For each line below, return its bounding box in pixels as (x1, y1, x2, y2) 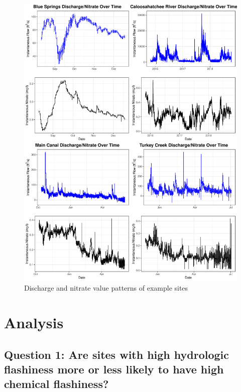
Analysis (4, 312, 64, 333)
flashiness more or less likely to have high (4, 361, 224, 377)
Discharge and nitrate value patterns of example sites (24, 283, 188, 293)
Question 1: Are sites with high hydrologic (4, 346, 229, 362)
